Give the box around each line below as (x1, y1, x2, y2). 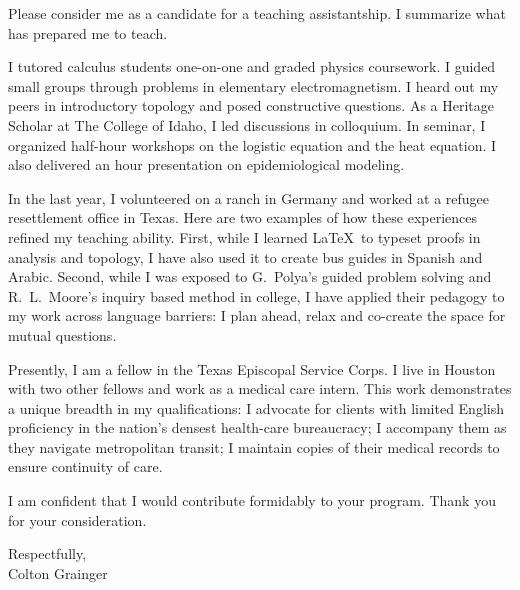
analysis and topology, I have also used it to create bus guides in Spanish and (8, 246, 483, 267)
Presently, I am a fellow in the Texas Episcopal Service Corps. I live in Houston (8, 358, 496, 379)
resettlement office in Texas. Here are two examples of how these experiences (8, 207, 478, 228)
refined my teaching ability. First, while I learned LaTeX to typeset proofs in (8, 226, 481, 247)
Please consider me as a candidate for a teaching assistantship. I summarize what (8, 3, 506, 23)
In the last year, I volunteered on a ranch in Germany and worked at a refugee (8, 187, 490, 208)
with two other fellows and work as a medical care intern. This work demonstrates (8, 378, 512, 399)
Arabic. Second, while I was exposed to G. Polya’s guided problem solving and (8, 266, 492, 287)
